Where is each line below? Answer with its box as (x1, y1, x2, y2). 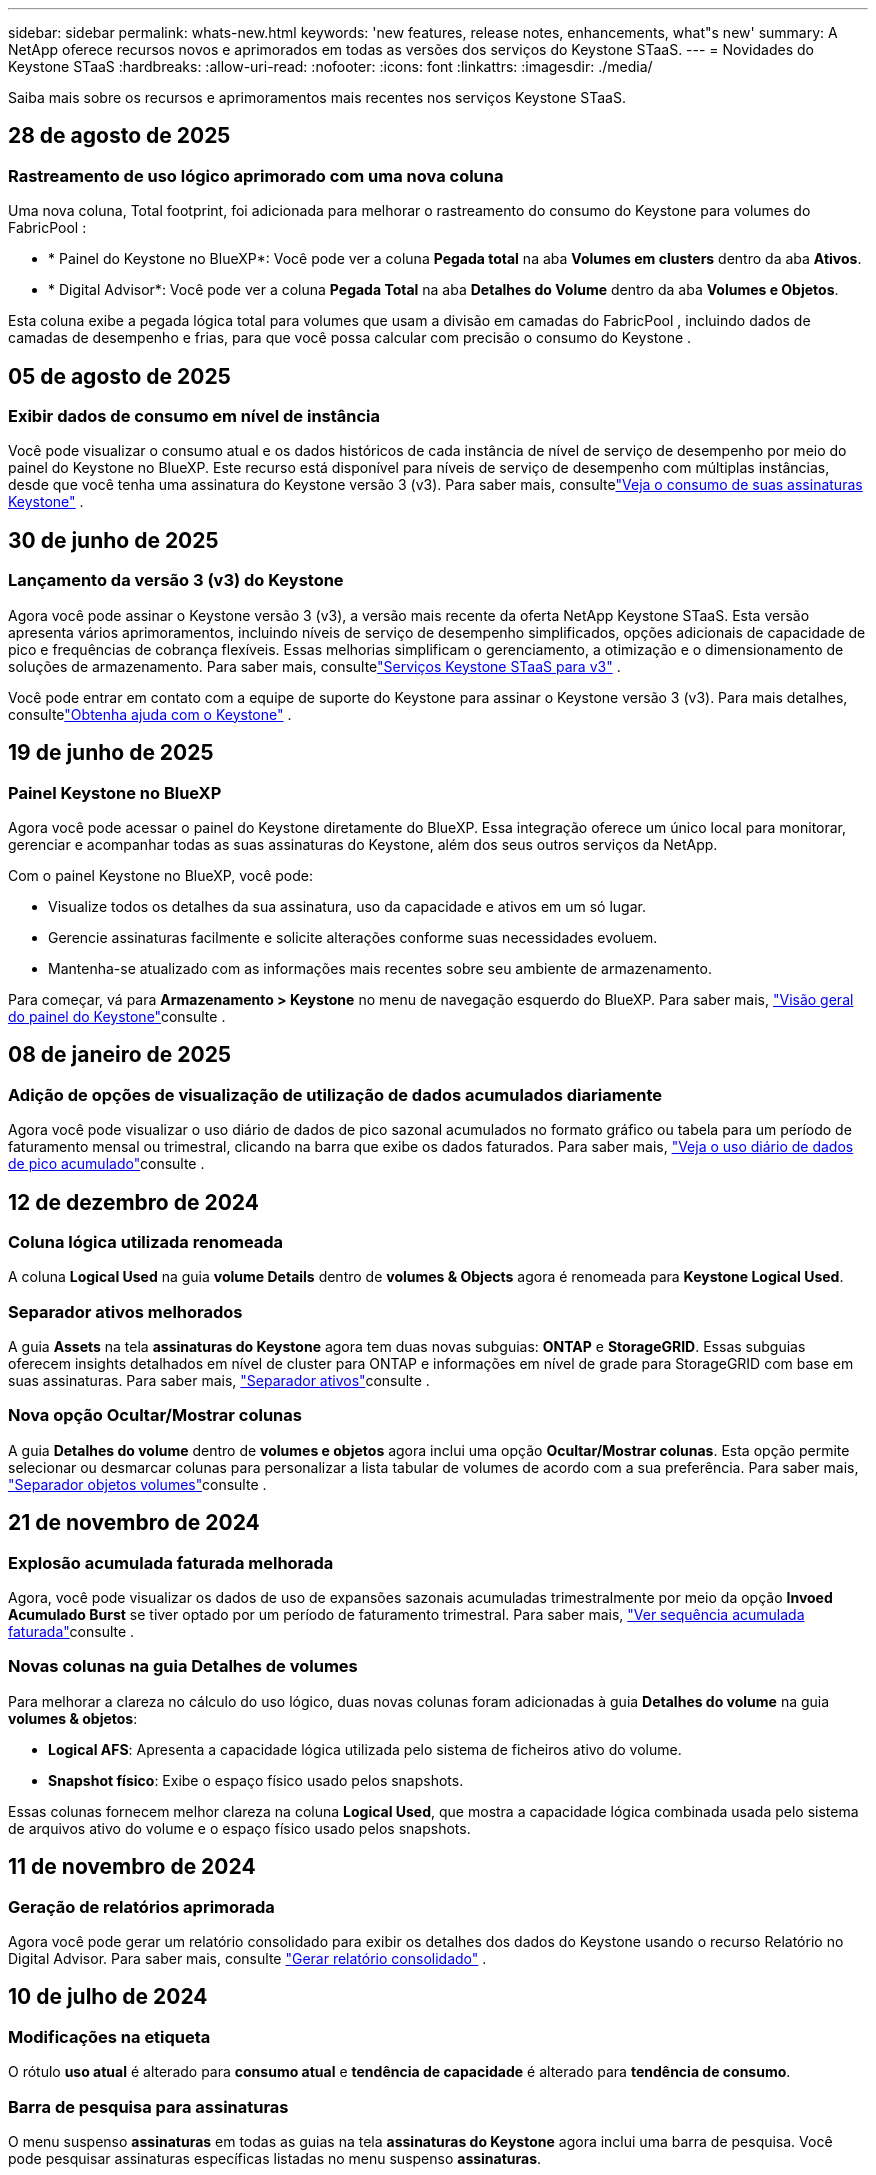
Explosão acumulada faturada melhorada (8, 1552, 334, 1573)
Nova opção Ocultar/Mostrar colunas (8, 1405, 302, 1426)
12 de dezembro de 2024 (8, 1189, 259, 1215)
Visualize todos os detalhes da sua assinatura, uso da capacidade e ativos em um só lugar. (48, 897, 646, 915)
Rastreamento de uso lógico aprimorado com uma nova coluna (8, 165, 504, 186)
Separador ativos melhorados (8, 1301, 243, 1322)
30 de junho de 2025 (8, 527, 219, 553)
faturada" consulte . (8, 1623, 135, 1641)
